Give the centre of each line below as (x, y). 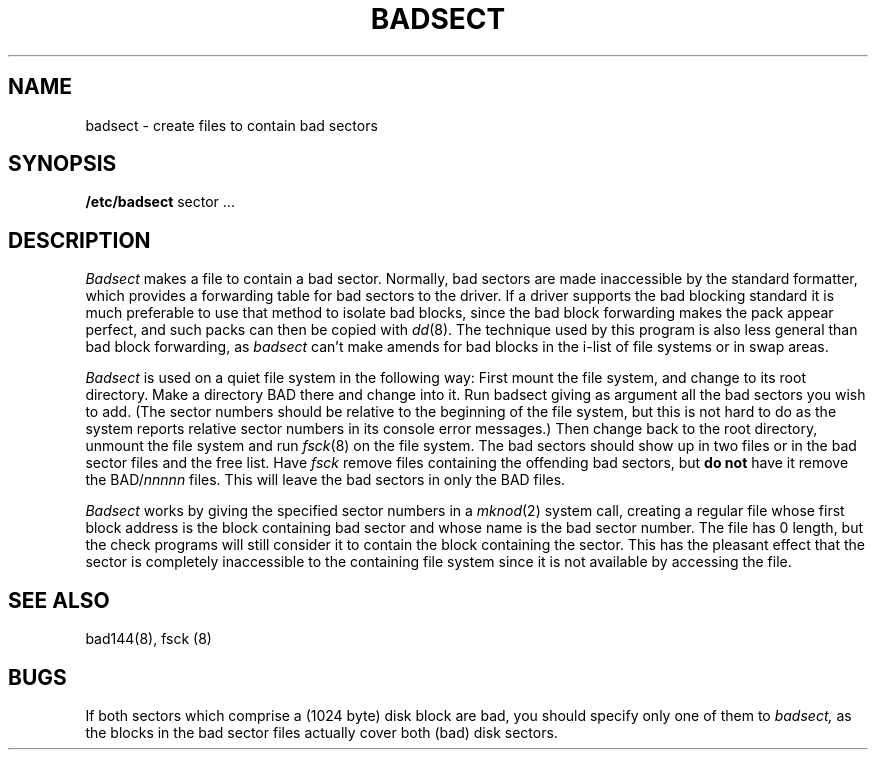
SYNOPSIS (62, 164)
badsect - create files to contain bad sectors (231, 125)
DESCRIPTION (79, 240)
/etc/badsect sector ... (160, 202)
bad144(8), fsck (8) (148, 639)
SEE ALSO (59, 600)
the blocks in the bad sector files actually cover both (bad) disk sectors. (321, 732)
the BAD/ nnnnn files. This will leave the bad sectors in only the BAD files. (325, 480)
